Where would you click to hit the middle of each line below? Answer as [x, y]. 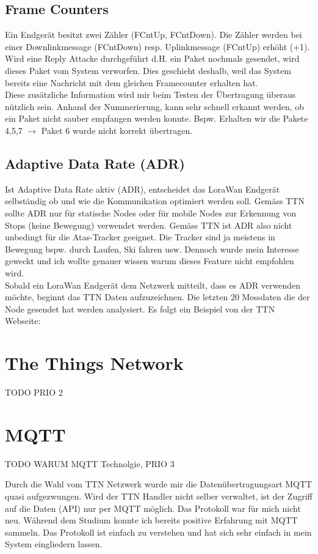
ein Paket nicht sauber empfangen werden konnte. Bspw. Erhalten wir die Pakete [157, 118]
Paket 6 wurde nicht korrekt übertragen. [117, 130]
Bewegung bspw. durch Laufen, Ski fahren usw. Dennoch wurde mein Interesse [152, 249]
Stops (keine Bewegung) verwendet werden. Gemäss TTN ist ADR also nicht [149, 225]
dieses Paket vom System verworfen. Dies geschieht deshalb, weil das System [148, 70]
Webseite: [23, 321]
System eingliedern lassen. [54, 544]
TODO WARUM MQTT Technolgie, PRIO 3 [90, 463]
